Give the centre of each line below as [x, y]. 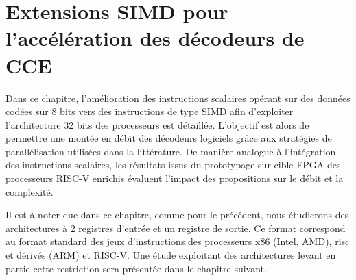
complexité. [29, 191]
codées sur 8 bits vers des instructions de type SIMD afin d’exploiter [150, 111]
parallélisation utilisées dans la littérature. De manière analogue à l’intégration [171, 151]
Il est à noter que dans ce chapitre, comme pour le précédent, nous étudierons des [177, 215]
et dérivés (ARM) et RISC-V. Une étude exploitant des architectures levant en [171, 255]
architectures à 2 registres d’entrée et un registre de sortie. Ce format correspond [176, 228]
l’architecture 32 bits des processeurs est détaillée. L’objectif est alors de [157, 124]
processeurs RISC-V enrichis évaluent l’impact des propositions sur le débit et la [175, 178]
